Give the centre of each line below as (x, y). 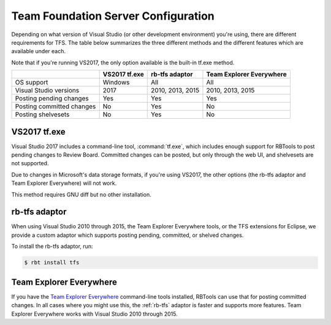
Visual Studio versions (47, 91)
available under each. (38, 51)
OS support (32, 83)
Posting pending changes (52, 99)
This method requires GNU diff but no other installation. (81, 194)
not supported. (30, 163)
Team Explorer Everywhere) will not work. (64, 183)
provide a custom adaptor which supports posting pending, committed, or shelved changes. (127, 235)
